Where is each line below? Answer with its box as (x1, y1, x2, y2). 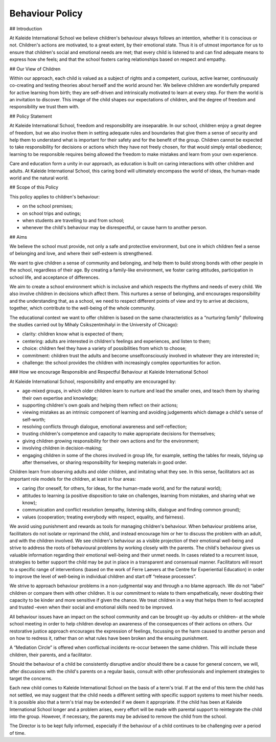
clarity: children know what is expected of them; (22, 331, 124, 337)
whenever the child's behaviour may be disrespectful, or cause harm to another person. (22, 224, 207, 231)
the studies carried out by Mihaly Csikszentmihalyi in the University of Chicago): (9, 322, 178, 327)
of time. (9, 730, 26, 736)
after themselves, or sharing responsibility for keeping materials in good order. (22, 459, 188, 465)
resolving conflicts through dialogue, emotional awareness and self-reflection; (22, 423, 187, 430)
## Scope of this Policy (9, 184, 59, 190)
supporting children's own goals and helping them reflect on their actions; (22, 402, 178, 408)
